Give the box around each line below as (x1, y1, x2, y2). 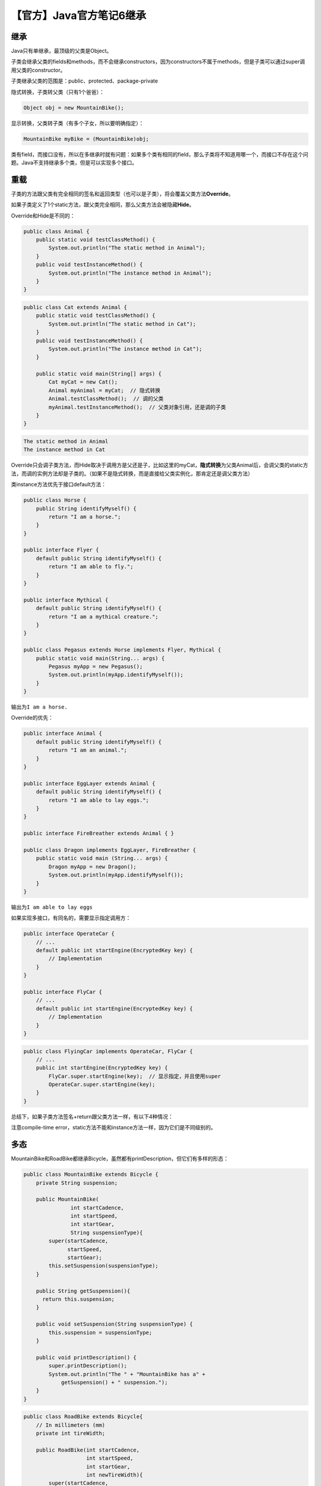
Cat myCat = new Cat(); (48, 379, 118, 386)
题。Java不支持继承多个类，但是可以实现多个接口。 (11, 159, 138, 166)
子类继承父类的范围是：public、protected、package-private (11, 77, 158, 84)
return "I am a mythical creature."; (48, 613, 159, 620)
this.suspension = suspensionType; (48, 1329, 153, 1336)
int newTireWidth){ (86, 1471, 143, 1478)
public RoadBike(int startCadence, (36, 1446, 140, 1453)
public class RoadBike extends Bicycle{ (23, 1413, 143, 1420)
